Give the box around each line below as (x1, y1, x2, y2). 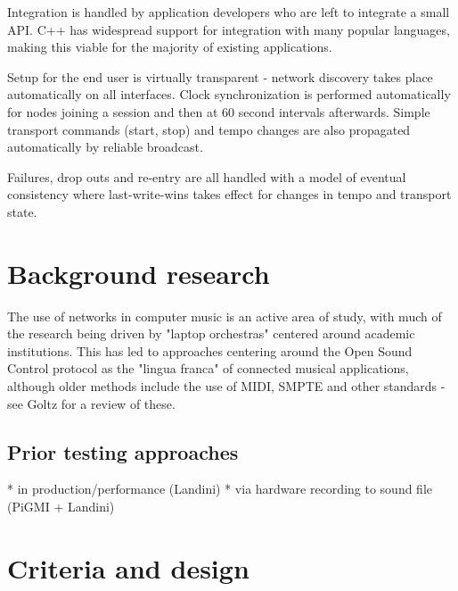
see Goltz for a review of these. (7, 394, 176, 412)
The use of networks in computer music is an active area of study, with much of (7, 306, 442, 325)
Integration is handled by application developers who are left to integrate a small (7, 3, 450, 21)
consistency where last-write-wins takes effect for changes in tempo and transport (7, 185, 452, 204)
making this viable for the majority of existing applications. (7, 37, 332, 56)
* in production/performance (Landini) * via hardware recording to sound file (7, 479, 433, 498)
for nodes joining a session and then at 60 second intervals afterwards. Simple (7, 102, 430, 121)
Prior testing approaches (7, 437, 239, 465)
